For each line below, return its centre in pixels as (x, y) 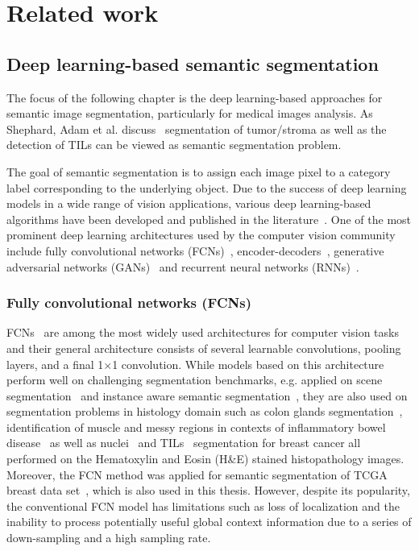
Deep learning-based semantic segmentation (193, 63)
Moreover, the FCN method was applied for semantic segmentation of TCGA (197, 474)
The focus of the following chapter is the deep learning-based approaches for (195, 97)
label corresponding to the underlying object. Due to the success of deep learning (207, 187)
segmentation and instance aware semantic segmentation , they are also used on (207, 395)
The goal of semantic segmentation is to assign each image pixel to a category (199, 171)
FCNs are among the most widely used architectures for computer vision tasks (203, 332)
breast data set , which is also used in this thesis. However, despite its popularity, (208, 490)
